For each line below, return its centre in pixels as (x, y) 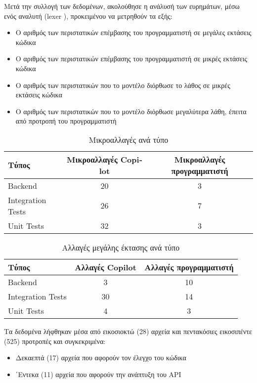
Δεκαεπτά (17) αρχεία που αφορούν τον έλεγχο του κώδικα (101, 358)
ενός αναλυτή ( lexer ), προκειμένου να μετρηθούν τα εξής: (88, 16)
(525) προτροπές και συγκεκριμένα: (55, 341)
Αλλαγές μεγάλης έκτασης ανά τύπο (121, 247)
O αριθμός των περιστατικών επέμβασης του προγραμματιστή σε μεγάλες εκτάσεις (133, 32)
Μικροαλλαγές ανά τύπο (128, 139)
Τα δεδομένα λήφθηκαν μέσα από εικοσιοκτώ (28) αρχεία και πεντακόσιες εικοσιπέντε (128, 331)
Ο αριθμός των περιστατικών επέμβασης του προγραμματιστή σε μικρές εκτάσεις (131, 59)
